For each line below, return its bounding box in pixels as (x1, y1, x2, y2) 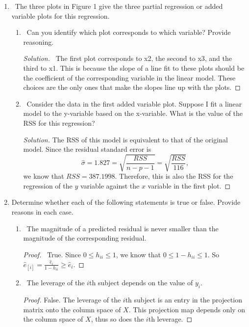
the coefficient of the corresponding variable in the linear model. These (23, 72, 236, 82)
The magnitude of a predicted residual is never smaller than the (26, 223, 219, 233)
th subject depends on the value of (89, 277, 193, 288)
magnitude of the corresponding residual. (23, 233, 147, 243)
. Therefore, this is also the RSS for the (115, 171, 233, 181)
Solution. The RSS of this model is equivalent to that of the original (23, 134, 228, 144)
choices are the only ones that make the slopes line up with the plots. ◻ (23, 82, 241, 92)
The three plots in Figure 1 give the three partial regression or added (15, 1, 223, 11)
